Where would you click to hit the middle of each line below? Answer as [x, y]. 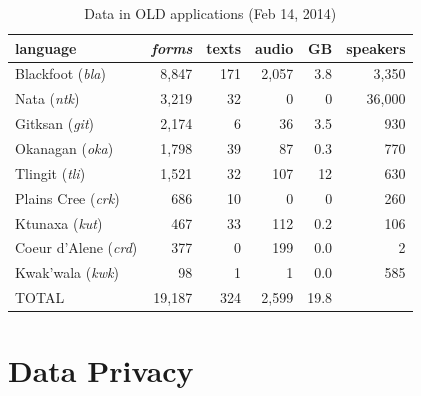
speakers [376, 47]
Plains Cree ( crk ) [67, 197]
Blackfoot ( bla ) [60, 73]
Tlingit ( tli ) [50, 172]
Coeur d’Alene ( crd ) [76, 247]
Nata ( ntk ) [47, 98]
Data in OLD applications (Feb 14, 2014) [210, 13]
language [46, 47]
